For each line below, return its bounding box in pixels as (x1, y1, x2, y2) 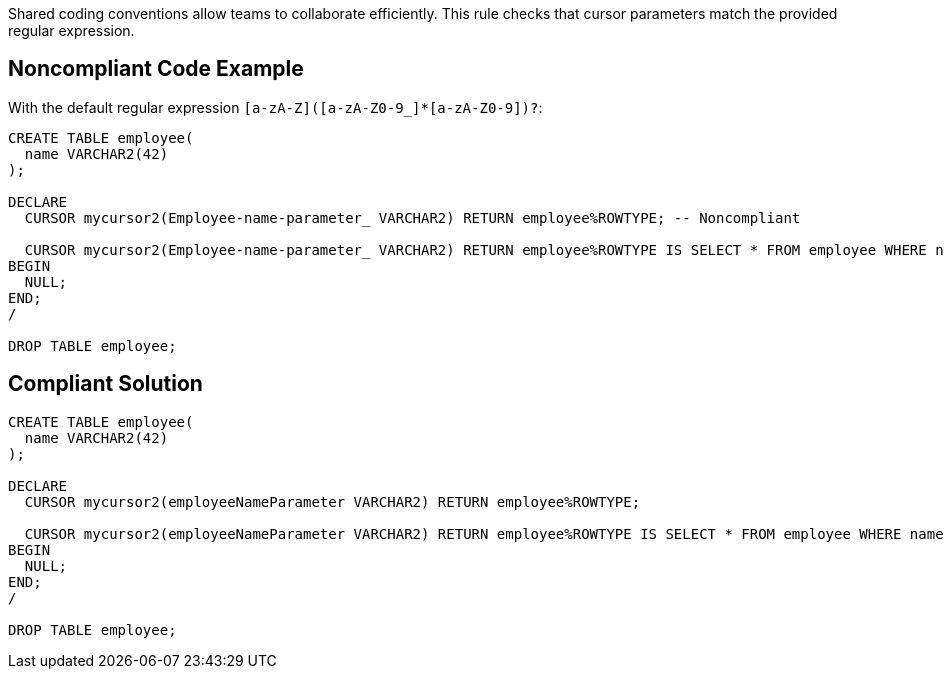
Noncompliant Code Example (8, 56, 304, 82)
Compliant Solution (8, 371, 203, 397)
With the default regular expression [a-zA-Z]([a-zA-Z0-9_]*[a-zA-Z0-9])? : (8, 98, 543, 116)
